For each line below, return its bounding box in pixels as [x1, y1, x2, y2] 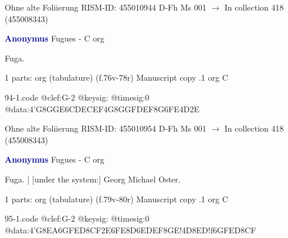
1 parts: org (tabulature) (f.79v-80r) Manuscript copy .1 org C [5, 192, 228, 205]
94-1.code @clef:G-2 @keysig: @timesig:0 [5, 91, 150, 103]
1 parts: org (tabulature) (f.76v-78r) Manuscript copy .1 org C [5, 71, 228, 84]
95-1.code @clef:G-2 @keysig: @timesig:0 [5, 212, 150, 225]
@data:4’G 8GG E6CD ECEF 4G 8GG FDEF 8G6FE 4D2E [5, 102, 199, 115]
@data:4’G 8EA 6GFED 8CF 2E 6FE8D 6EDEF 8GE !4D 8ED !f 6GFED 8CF [5, 223, 256, 236]
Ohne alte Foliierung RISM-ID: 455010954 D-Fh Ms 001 [5, 122, 206, 134]
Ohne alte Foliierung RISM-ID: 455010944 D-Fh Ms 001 [5, 1, 206, 13]
